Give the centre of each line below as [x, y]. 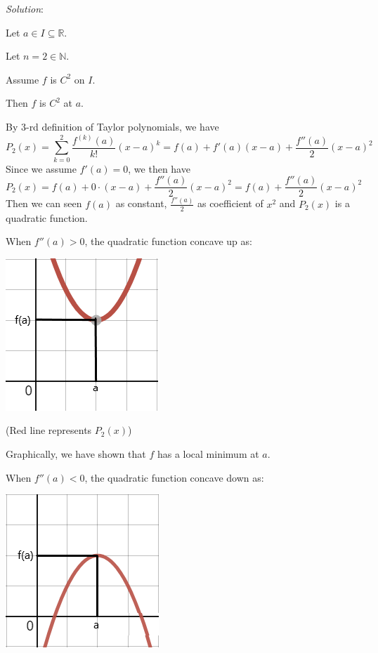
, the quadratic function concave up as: [168, 241]
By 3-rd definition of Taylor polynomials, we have [112, 126]
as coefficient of [230, 203]
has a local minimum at [208, 454]
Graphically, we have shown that [76, 454]
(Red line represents [49, 430]
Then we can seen [44, 203]
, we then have [159, 168]
